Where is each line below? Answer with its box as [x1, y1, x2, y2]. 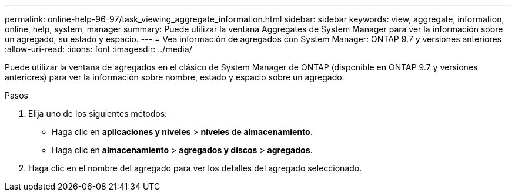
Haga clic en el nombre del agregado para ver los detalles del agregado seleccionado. [28, 163, 362, 173]
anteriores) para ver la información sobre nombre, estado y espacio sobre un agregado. [5, 72, 345, 82]
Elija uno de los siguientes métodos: [28, 109, 168, 119]
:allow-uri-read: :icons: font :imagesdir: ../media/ [5, 44, 192, 54]
